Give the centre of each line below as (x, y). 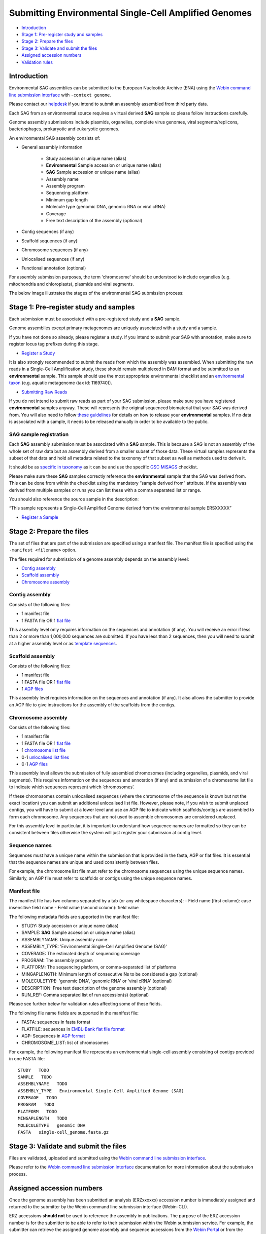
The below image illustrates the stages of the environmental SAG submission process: (97, 293)
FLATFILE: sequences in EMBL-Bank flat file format (73, 1029)
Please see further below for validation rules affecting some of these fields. (85, 1004)
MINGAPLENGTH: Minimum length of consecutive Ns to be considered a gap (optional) (110, 974)
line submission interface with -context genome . (60, 95)
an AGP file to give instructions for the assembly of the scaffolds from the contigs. (92, 705)
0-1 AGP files (34, 764)
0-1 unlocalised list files (45, 757)
